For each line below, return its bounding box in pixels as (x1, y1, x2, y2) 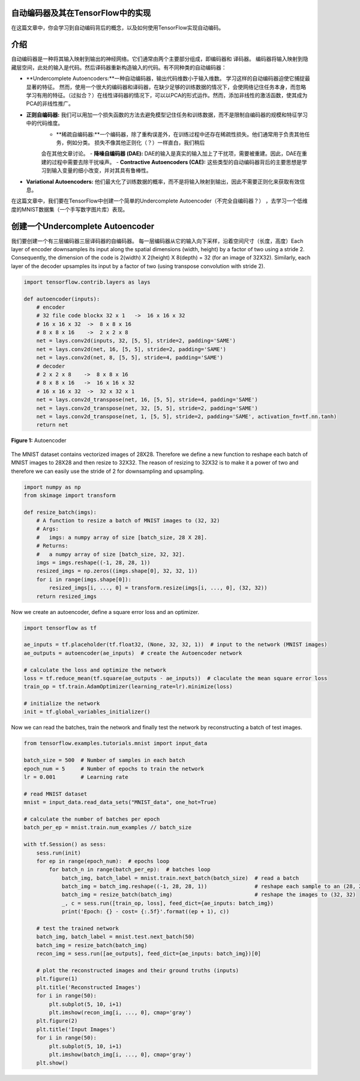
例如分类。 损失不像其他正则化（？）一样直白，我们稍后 (66, 139, 205, 146)
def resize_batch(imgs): (23, 508, 97, 516)
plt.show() (36, 1059, 68, 1067)
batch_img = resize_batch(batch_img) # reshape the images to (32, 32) (61, 891, 356, 898)
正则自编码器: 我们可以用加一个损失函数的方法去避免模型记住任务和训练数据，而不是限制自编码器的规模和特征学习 (26, 111, 308, 118)
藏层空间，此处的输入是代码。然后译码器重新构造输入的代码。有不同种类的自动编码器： (11, 64, 227, 71)
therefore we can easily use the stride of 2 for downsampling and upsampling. (11, 467, 205, 475)
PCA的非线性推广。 (26, 100, 74, 108)
